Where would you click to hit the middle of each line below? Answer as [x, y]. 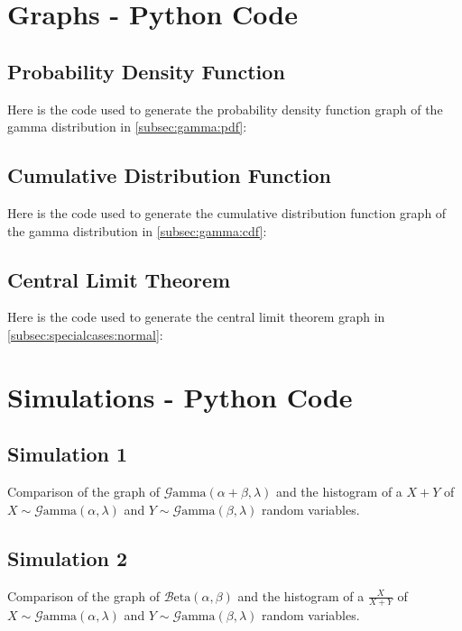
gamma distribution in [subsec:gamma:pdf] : [127, 127]
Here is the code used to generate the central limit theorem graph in [196, 317]
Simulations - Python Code [180, 396]
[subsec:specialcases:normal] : [85, 334]
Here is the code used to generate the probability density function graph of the [225, 109]
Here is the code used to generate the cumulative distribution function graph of [227, 212]
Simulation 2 [68, 558]
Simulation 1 [68, 454]
